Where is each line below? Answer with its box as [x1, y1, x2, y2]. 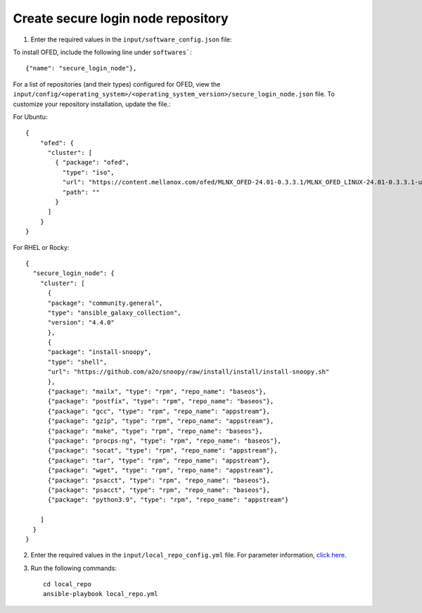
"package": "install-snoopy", [47, 348, 152, 356]
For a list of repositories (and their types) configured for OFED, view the [13, 80, 221, 88]
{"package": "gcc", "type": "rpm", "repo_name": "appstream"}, [47, 407, 271, 415]
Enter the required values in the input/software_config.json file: [30, 35, 232, 44]
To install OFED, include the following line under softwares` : [13, 48, 193, 56]
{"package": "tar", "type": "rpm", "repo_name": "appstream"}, [47, 456, 271, 465]
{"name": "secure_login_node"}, [25, 64, 137, 72]
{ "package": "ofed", [55, 158, 130, 167]
